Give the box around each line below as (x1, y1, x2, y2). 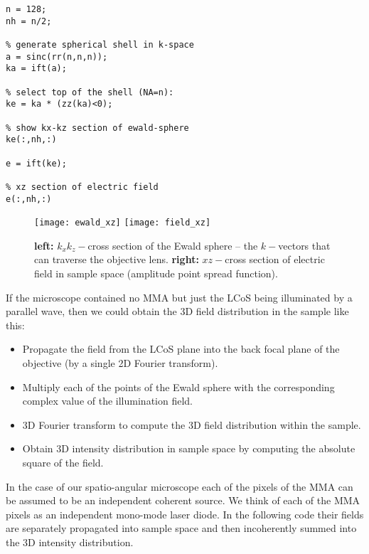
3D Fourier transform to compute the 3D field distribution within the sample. (22, 417, 361, 432)
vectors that (278, 238, 331, 252)
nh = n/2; (6, 16, 52, 26)
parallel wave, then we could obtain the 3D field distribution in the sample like (6, 304, 349, 319)
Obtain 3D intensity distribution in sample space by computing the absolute (22, 441, 355, 456)
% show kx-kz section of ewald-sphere (6, 122, 189, 133)
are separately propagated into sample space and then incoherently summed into (6, 521, 357, 536)
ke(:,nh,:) (6, 134, 57, 145)
